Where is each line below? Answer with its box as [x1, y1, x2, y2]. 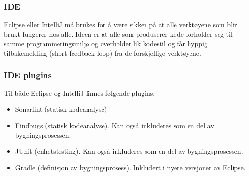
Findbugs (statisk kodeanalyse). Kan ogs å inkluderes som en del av [15, 120, 214, 130]
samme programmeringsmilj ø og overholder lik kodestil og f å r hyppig [4, 38, 207, 48]
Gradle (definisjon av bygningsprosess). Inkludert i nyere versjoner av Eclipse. [15, 162, 246, 172]
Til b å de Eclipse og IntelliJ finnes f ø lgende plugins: [4, 87, 155, 97]
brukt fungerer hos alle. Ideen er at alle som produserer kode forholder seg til [4, 29, 233, 39]
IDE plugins [4, 68, 52, 80]
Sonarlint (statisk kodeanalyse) [15, 104, 107, 114]
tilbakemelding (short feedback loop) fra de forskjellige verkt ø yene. [4, 48, 201, 58]
